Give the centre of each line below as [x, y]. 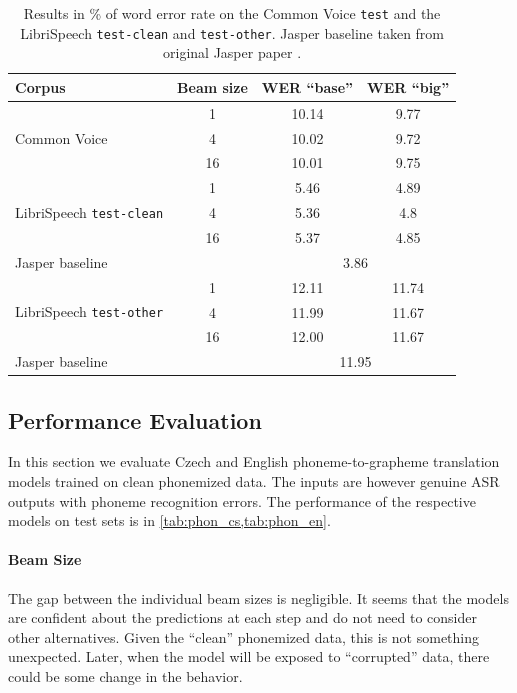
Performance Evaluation [135, 419]
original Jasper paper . [232, 52]
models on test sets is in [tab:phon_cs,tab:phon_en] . [169, 520]
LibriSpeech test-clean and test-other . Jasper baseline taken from [232, 32]
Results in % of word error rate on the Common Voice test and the [232, 13]
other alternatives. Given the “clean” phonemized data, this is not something [244, 636]
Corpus [40, 86]
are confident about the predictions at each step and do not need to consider [242, 617]
